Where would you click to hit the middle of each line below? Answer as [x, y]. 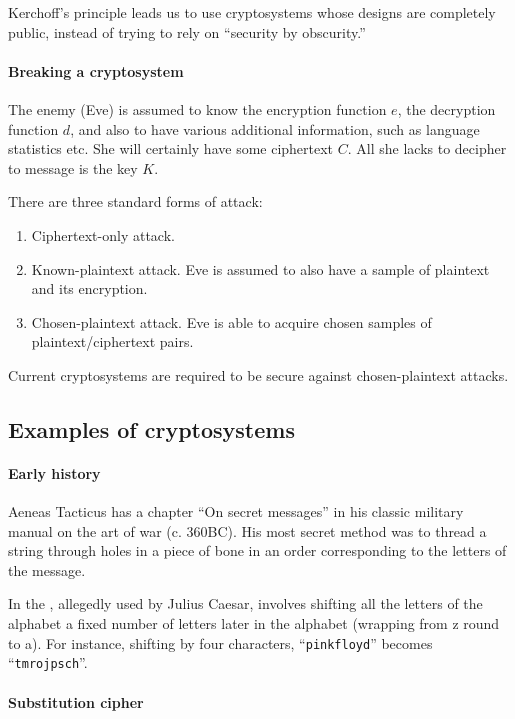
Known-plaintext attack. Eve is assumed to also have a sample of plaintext [260, 268]
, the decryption [446, 108]
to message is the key [73, 167]
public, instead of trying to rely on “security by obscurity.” [187, 31]
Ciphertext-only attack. [103, 234]
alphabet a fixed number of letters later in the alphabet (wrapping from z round [254, 623]
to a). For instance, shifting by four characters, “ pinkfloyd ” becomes [220, 642]
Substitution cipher [76, 701]
